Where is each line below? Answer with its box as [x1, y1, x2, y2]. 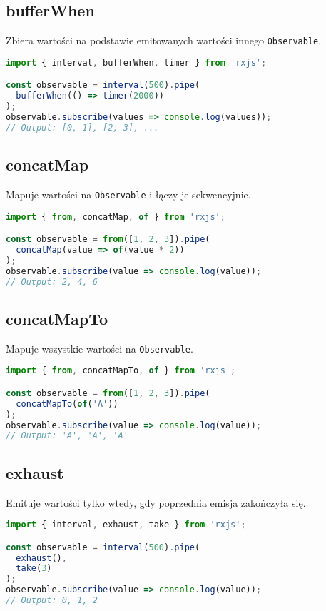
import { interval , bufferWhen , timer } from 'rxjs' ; [6, 57, 267, 68]
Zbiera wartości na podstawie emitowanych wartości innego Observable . [6, 33, 322, 48]
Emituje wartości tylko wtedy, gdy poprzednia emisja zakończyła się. [6, 495, 306, 510]
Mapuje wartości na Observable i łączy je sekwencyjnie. [6, 186, 251, 201]
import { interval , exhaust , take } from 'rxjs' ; [6, 520, 246, 530]
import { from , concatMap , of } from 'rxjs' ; [6, 211, 225, 222]
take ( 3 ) [16, 563, 52, 574]
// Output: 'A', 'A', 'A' [6, 430, 128, 441]
